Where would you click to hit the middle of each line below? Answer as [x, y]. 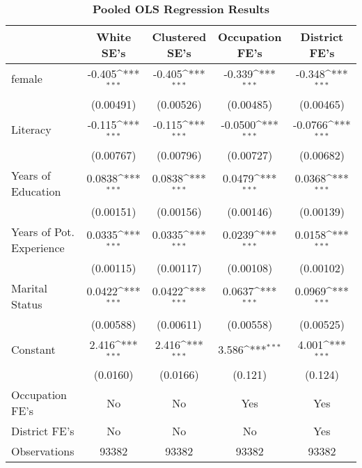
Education [36, 191]
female [27, 79]
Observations [43, 451]
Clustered [179, 37]
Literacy [31, 130]
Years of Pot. [43, 231]
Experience [38, 247]
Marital [30, 288]
